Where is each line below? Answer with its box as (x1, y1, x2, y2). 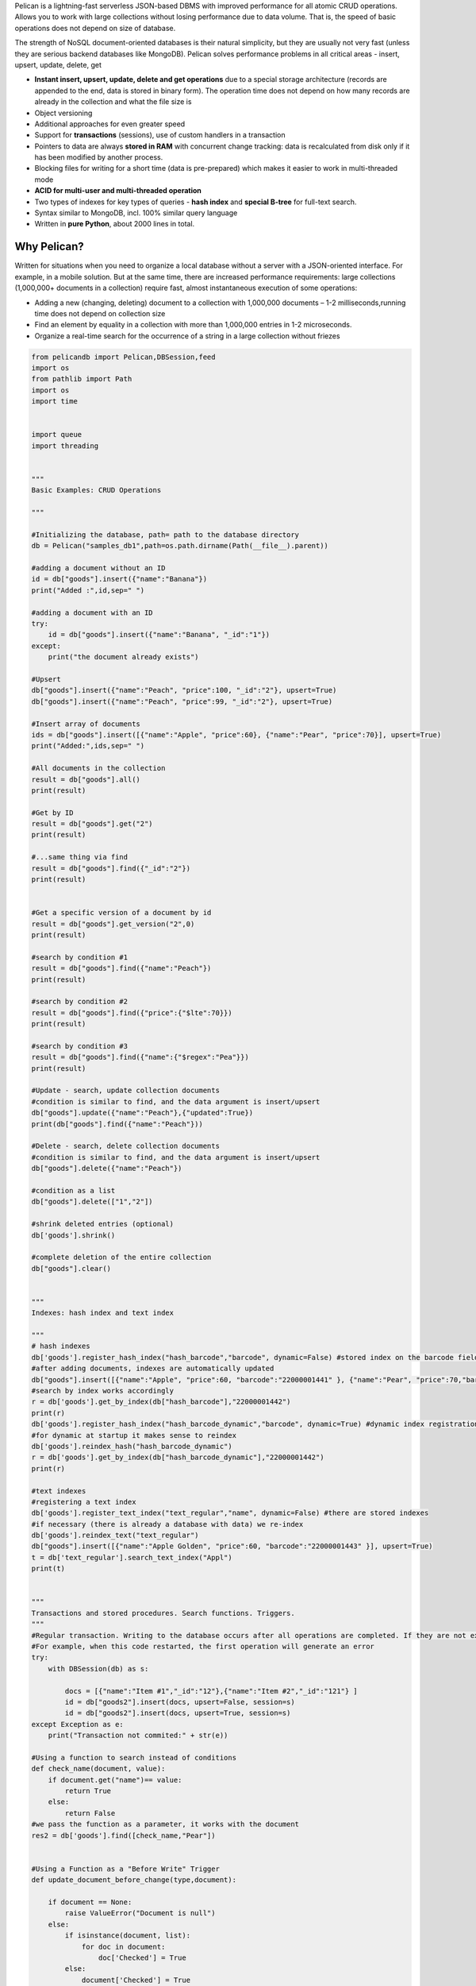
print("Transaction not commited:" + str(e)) (48, 1731, 228, 1740)
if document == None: (48, 1897, 132, 1907)
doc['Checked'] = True (98, 1953, 186, 1962)
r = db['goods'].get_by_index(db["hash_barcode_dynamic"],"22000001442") (31, 1453, 324, 1462)
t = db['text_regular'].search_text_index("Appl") (31, 1553, 233, 1562)
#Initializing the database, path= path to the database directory (31, 530, 300, 539)
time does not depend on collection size (34, 308, 166, 318)
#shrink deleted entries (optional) (31, 1219, 175, 1229)
